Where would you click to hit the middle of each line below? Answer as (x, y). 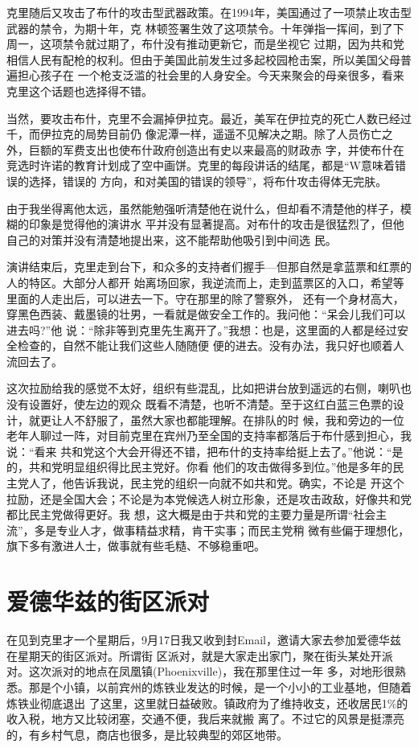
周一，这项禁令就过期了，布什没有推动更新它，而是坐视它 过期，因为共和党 (205, 44)
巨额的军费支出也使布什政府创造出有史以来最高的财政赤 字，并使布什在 (216, 149)
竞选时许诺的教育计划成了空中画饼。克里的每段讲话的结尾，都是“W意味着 (201, 165)
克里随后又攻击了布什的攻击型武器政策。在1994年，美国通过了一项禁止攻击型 (209, 12)
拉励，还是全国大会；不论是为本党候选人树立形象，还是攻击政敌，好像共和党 (209, 498)
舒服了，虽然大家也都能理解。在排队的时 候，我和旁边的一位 (244, 419)
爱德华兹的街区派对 (108, 601)
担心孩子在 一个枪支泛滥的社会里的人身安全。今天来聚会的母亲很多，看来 (211, 75)
